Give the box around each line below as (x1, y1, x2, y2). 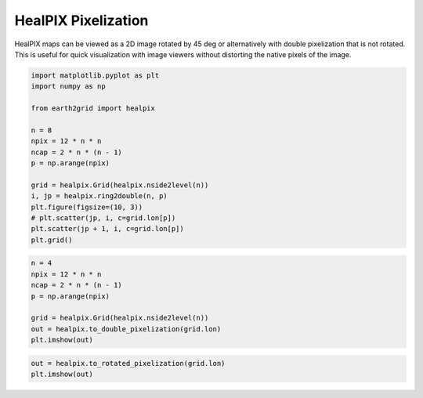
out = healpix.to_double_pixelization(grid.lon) (31, 324, 222, 333)
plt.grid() (31, 235, 73, 244)
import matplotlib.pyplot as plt (31, 71, 160, 80)
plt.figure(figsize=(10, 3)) (31, 202, 143, 212)
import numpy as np (31, 82, 106, 91)
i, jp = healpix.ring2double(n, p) (31, 192, 168, 201)
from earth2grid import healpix (31, 104, 156, 113)
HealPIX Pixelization (14, 12, 149, 29)
